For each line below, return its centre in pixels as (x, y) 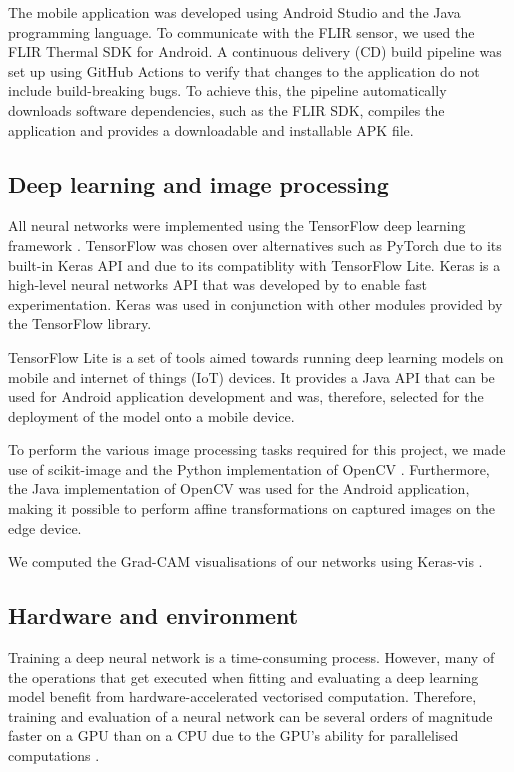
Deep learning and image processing (198, 183)
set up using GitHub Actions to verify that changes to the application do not (244, 70)
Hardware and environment (153, 615)
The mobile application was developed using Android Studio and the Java (234, 12)
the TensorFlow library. (80, 323)
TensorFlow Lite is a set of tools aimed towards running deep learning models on (256, 356)
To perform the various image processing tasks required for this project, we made (257, 449)
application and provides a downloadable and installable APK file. (211, 129)
